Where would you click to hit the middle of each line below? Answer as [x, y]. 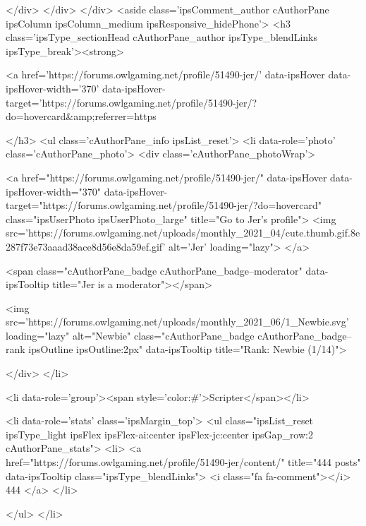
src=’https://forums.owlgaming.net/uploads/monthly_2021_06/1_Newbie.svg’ [177, 322]
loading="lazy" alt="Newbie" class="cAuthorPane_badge [130, 335]
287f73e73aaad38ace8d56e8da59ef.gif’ [86, 246]
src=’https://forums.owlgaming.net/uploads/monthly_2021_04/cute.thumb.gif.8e [183, 233]
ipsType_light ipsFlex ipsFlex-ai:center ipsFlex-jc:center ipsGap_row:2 [159, 434]
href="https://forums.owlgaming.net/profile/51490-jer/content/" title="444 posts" [183, 462]
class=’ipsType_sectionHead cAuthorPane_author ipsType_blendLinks [161, 37]
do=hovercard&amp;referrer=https [81, 116]
